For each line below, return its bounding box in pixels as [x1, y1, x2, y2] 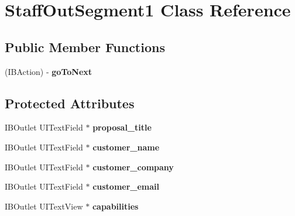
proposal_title [92, 121, 152, 133]
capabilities [92, 200, 139, 212]
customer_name [92, 140, 160, 153]
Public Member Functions [5, 37, 165, 56]
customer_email [92, 180, 160, 193]
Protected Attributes [5, 94, 135, 112]
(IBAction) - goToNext [5, 65, 92, 77]
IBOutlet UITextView [5, 200, 83, 212]
